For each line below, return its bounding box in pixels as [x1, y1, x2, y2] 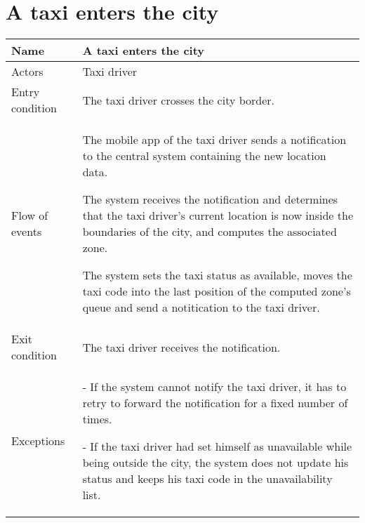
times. [82, 411, 112, 428]
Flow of [11, 207, 48, 224]
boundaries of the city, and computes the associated [82, 223, 337, 240]
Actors [11, 63, 44, 80]
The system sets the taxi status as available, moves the [82, 267, 352, 284]
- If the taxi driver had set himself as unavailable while [82, 438, 352, 455]
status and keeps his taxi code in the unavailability [82, 470, 333, 487]
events [11, 223, 42, 240]
